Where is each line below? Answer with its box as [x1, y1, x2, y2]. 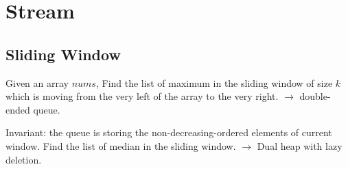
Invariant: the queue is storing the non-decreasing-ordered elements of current [5, 125, 332, 140]
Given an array [5, 75, 69, 90]
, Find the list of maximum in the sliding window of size [95, 75, 333, 90]
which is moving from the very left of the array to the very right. [5, 89, 279, 103]
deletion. [5, 152, 42, 166]
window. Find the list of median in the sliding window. [5, 138, 236, 153]
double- [299, 89, 331, 103]
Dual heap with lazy [257, 138, 343, 153]
